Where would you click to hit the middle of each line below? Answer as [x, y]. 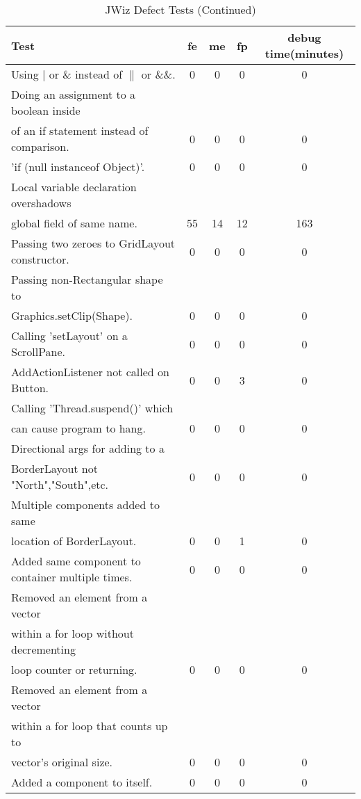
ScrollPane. [39, 352]
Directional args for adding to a [88, 448]
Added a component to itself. [82, 782]
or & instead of [86, 74]
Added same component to [76, 561]
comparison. [40, 146]
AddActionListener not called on [90, 372]
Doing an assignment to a [74, 94]
